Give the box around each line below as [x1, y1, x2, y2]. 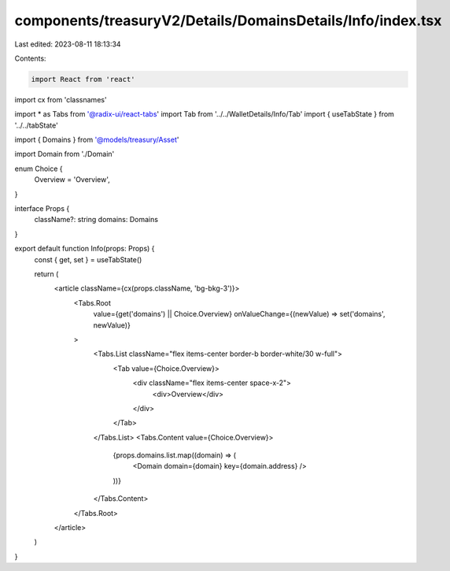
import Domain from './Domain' [14, 150, 115, 159]
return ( [34, 269, 59, 279]
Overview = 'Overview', [34, 175, 110, 184]
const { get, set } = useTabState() [34, 254, 142, 264]
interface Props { [14, 204, 70, 213]
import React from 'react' [31, 75, 135, 83]
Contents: [14, 54, 46, 63]
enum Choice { [14, 164, 63, 173]
